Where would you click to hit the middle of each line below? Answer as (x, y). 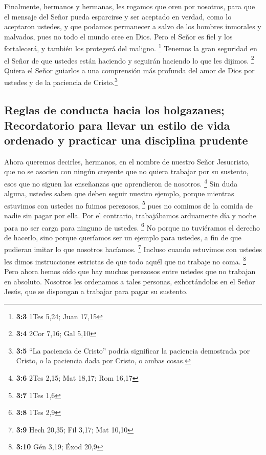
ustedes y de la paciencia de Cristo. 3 (61, 81)
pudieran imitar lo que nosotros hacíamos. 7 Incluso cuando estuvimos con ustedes (133, 249)
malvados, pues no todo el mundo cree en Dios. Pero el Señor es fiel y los (118, 36)
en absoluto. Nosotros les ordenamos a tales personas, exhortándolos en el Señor (130, 281)
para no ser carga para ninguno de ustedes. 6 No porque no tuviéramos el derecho (132, 226)
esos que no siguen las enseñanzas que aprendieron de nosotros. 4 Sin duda (121, 182)
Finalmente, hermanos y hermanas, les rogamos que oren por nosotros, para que (130, 6)
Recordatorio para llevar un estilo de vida (117, 125)
